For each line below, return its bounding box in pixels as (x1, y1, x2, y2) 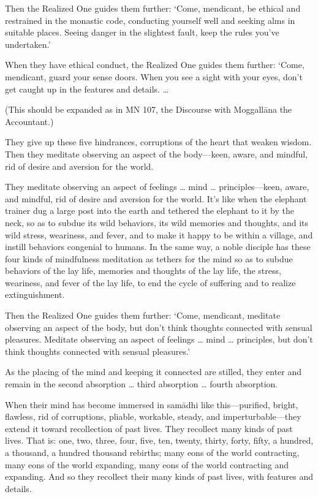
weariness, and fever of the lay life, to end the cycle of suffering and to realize (5, 276, 296, 289)
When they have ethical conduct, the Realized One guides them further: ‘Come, (5, 58, 305, 71)
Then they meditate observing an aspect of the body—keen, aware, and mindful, (5, 147, 308, 160)
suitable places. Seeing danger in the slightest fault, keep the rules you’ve (5, 26, 279, 39)
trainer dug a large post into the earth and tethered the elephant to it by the (5, 204, 295, 217)
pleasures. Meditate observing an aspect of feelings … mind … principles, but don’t (5, 333, 313, 346)
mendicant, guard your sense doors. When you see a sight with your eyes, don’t (5, 70, 303, 83)
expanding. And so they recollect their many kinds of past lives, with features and (5, 470, 313, 483)
